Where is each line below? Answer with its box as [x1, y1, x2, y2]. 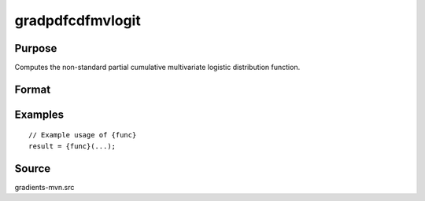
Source [14, 162, 51, 175]
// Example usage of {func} [28, 130, 137, 140]
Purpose [14, 42, 57, 55]
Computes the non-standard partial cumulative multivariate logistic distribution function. [14, 63, 301, 72]
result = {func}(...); [28, 141, 116, 151]
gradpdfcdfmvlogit [14, 12, 141, 29]
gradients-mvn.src [14, 182, 75, 192]
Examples [14, 108, 65, 121]
